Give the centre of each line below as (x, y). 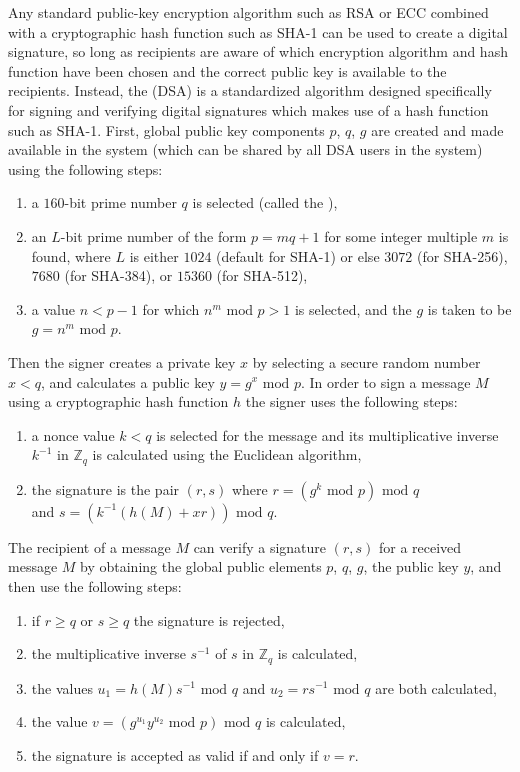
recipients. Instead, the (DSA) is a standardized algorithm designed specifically (250, 90)
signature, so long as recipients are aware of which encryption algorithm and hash (258, 51)
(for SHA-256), (462, 255)
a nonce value (73, 434)
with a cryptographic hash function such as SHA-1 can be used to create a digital (258, 31)
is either (154, 255)
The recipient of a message (89, 546)
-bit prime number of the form (153, 235)
